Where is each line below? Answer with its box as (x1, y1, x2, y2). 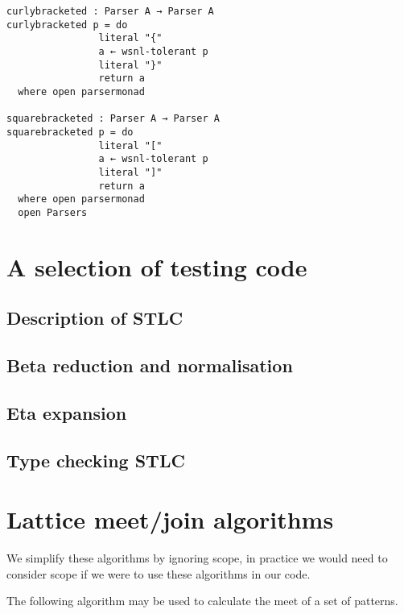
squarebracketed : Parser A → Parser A (6, 113, 220, 125)
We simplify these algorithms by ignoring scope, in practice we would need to (6, 550, 388, 566)
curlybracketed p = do (6, 19, 128, 31)
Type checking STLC (6, 447, 185, 472)
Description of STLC (6, 305, 183, 330)
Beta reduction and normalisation (6, 353, 293, 378)
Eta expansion (6, 400, 127, 425)
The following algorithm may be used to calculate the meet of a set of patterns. (6, 592, 398, 609)
